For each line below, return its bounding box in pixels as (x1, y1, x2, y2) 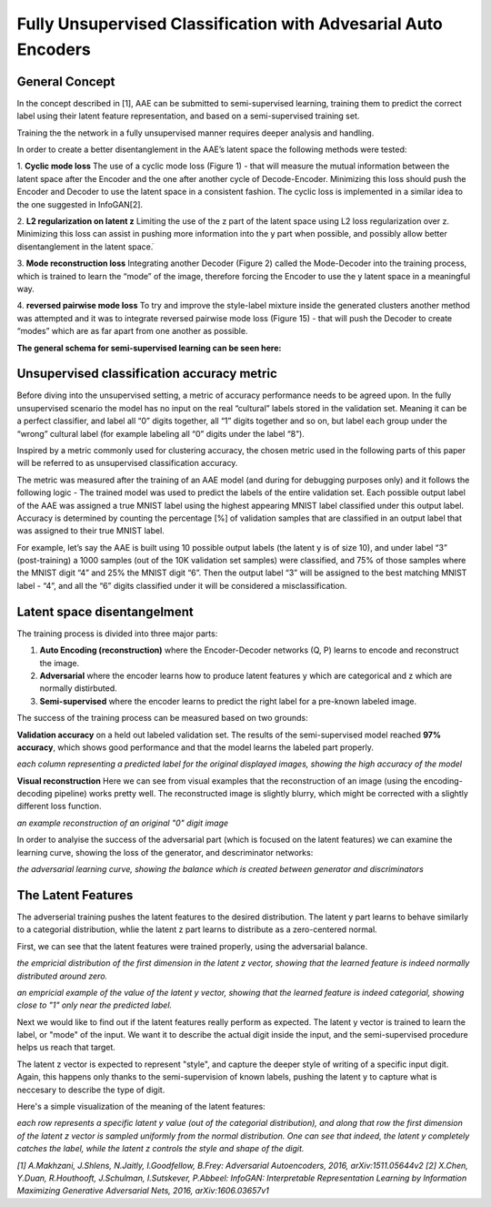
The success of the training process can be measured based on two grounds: (16, 713, 308, 724)
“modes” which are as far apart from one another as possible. (16, 326, 248, 337)
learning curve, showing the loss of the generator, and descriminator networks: (16, 847, 314, 857)
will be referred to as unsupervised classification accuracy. (16, 458, 238, 469)
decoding (16, 788, 53, 799)
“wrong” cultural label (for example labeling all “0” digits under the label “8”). (16, 428, 305, 439)
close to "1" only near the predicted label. (16, 999, 173, 1010)
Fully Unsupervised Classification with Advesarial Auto (16, 14, 443, 34)
